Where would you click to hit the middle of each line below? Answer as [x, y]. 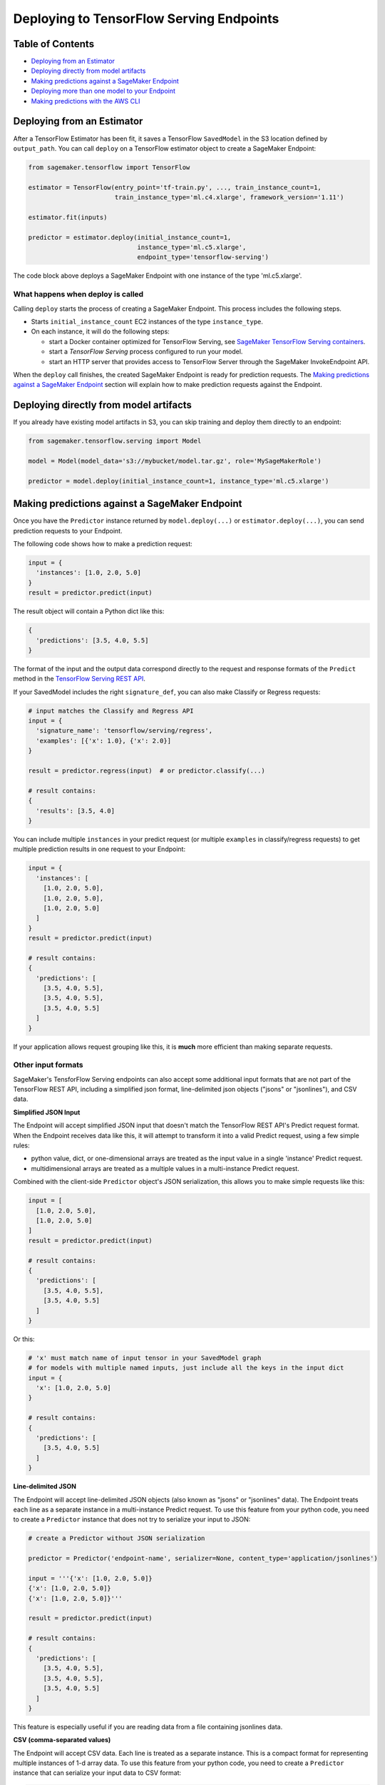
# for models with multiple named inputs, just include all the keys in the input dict [186, 1368]
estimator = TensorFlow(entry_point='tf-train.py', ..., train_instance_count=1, [175, 187]
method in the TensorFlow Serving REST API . [79, 679]
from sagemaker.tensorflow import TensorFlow [109, 167]
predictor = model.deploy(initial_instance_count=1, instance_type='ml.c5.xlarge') [179, 481]
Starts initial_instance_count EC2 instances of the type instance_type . [147, 321]
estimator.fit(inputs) [68, 217]
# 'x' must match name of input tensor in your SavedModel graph [145, 1358]
